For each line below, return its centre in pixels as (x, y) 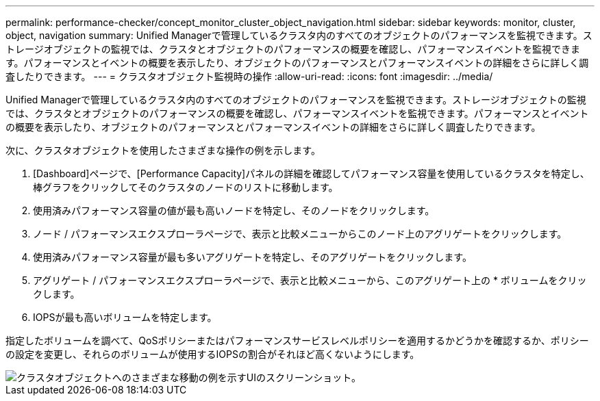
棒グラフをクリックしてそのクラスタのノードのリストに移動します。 (186, 187)
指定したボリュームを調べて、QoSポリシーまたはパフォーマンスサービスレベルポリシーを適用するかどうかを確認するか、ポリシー (297, 340)
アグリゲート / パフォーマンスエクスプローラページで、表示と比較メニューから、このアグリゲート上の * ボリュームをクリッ (310, 280)
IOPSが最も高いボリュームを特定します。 (125, 317)
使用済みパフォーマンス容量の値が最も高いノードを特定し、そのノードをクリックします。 (234, 210)
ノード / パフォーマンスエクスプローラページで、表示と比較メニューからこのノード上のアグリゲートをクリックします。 (300, 234)
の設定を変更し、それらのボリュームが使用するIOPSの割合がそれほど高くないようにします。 (213, 354)
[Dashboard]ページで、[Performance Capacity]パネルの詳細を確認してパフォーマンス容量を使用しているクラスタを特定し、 (311, 173)
